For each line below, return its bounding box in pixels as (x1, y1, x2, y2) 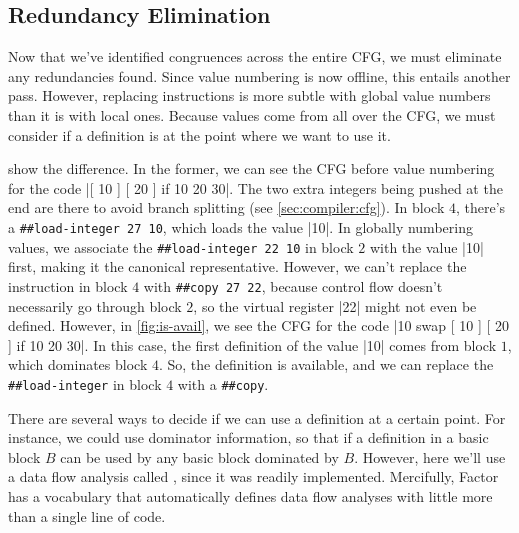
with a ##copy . (177, 373, 269, 394)
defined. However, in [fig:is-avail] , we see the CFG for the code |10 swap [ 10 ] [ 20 (8, 315, 510, 336)
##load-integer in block (8, 373, 162, 394)
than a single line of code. (8, 505, 166, 526)
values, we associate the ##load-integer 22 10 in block (8, 236, 354, 257)
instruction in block (8, 275, 128, 296)
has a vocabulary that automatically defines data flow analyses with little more (8, 485, 493, 506)
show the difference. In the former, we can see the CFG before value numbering (8, 158, 495, 179)
